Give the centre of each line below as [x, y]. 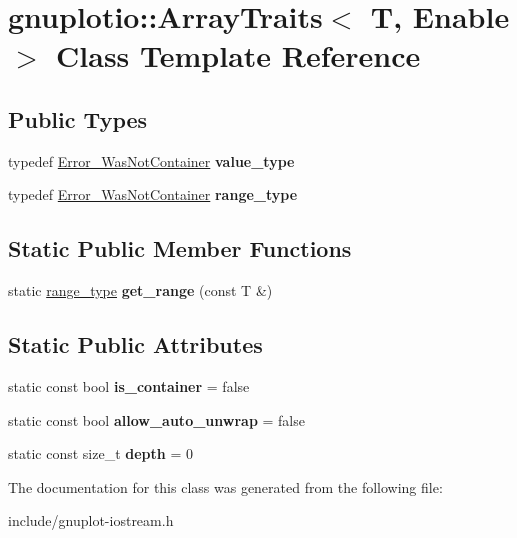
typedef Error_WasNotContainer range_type [153, 194]
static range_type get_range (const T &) [140, 290]
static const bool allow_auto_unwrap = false [156, 419]
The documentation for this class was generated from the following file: [225, 486]
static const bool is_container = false [129, 385]
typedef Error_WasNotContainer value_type [151, 160]
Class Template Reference [238, 55]
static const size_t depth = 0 [100, 453]
